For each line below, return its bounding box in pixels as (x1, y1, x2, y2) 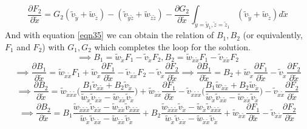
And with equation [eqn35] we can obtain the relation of (5, 28, 214, 41)
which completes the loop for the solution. (94, 40, 251, 53)
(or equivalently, (243, 28, 303, 41)
